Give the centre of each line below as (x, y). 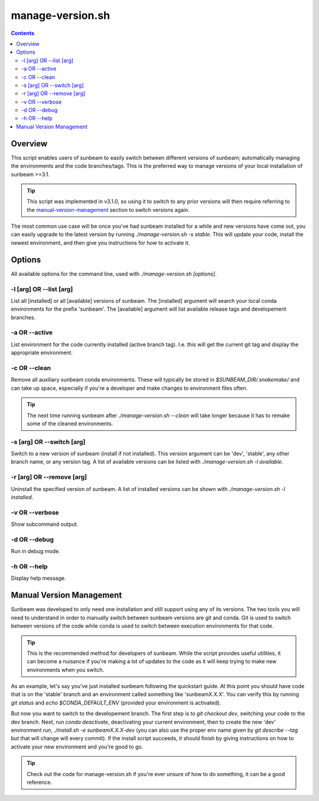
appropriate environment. (42, 353)
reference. (40, 782)
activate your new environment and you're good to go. (77, 747)
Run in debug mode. (35, 551)
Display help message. (38, 578)
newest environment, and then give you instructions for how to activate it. (100, 243)
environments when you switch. (66, 670)
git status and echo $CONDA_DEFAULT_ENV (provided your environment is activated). (116, 703)
